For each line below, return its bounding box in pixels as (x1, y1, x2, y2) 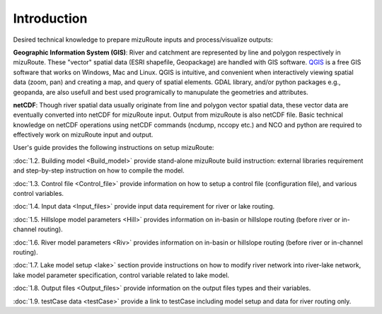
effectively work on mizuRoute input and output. (13, 131, 154, 139)
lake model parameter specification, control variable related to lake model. (13, 271, 230, 279)
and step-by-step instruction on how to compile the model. (13, 166, 185, 175)
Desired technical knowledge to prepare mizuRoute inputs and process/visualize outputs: (13, 35, 274, 44)
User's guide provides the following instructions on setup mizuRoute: (13, 144, 214, 152)
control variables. (13, 190, 64, 198)
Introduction (13, 11, 88, 26)
